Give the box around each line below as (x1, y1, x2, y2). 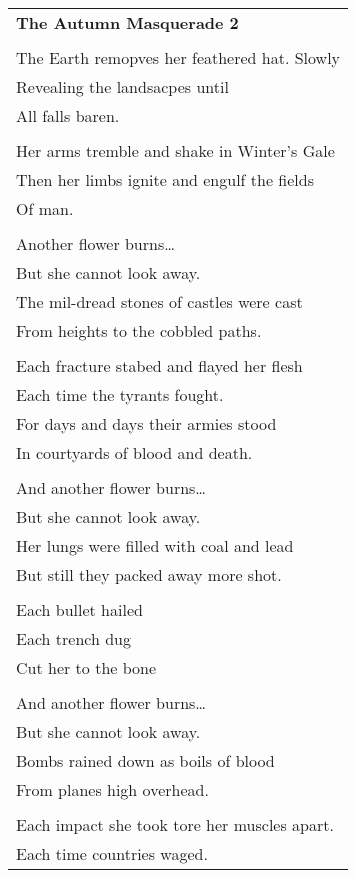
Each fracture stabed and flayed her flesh (16, 354, 303, 377)
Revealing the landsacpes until (16, 75, 229, 98)
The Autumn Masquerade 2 (16, 11, 239, 34)
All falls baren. (16, 104, 120, 127)
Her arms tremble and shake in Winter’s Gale (16, 139, 335, 162)
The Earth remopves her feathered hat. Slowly (16, 46, 341, 69)
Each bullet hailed (16, 598, 143, 621)
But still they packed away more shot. (16, 563, 282, 586)
